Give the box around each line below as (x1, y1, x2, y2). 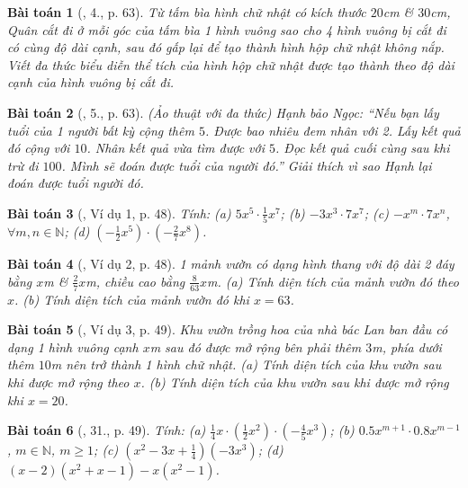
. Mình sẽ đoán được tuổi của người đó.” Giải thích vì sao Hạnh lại (61, 155, 432, 174)
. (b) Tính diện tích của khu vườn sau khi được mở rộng (140, 373, 449, 392)
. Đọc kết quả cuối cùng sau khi (275, 138, 450, 157)
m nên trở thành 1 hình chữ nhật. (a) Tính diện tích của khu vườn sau (50, 355, 442, 374)
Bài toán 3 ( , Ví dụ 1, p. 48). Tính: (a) (7, 203, 231, 222)
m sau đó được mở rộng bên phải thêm (149, 337, 362, 356)
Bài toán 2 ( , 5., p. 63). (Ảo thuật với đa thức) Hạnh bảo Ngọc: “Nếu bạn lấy (7, 102, 439, 121)
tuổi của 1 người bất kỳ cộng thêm (7, 120, 194, 139)
